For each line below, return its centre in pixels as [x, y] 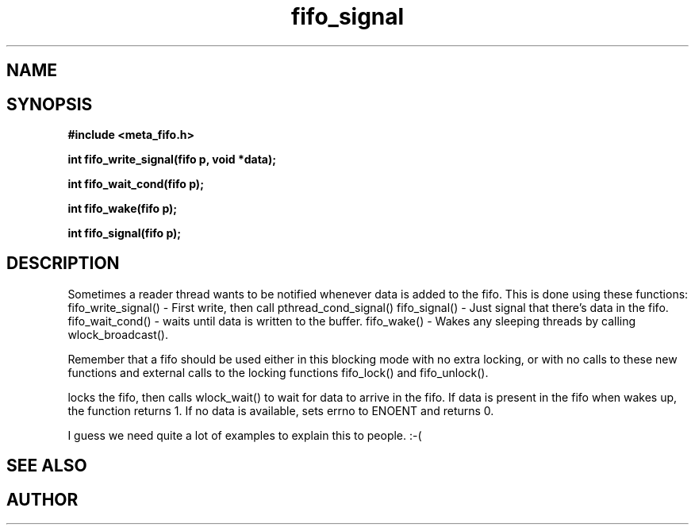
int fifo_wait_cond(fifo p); [136, 184]
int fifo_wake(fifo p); [123, 209]
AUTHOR [42, 499]
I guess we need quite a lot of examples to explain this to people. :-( [245, 435]
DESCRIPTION [63, 264]
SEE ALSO [47, 466]
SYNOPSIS [50, 104]
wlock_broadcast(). [118, 334]
